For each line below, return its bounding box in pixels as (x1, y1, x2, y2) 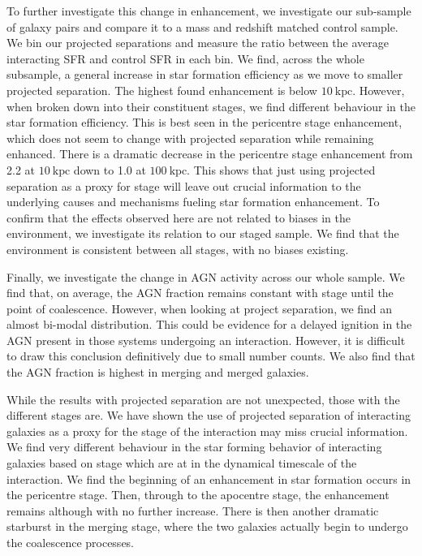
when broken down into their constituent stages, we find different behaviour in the (6, 97, 416, 114)
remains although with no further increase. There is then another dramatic (6, 502, 379, 519)
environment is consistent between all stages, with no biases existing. (6, 240, 349, 257)
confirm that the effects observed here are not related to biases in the (6, 209, 351, 226)
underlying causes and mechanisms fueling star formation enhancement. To (6, 193, 380, 210)
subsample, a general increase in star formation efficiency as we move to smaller (6, 66, 403, 83)
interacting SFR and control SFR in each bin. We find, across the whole (6, 50, 364, 67)
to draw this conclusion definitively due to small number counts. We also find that (6, 347, 416, 364)
